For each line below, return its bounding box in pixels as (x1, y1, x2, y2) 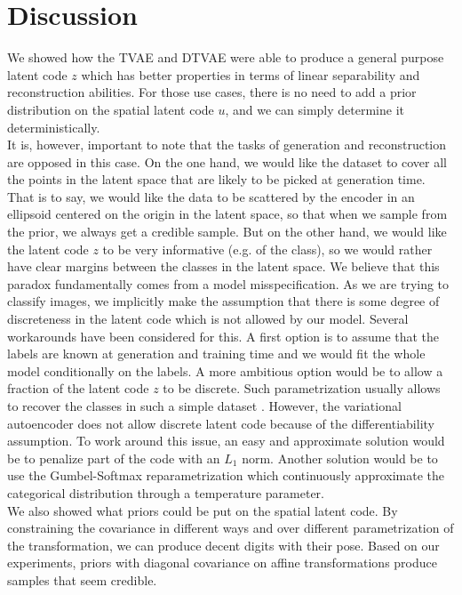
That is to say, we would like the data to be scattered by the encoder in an (7, 187, 415, 205)
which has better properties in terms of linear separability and (81, 65, 420, 84)
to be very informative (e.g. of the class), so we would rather (102, 239, 433, 258)
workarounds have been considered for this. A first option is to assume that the (7, 326, 440, 345)
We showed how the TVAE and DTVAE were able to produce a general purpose (7, 48, 444, 67)
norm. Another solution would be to (242, 448, 438, 467)
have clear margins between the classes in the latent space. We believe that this (7, 257, 440, 276)
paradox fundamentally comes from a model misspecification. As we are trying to (7, 274, 450, 293)
